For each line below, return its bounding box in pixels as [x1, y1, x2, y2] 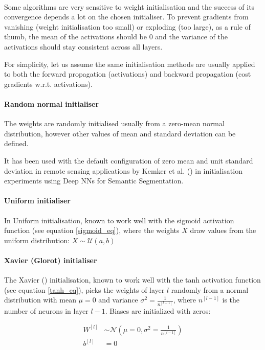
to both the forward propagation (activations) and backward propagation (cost [4, 68, 251, 79]
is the [222, 294, 240, 305]
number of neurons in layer [4, 305, 89, 316]
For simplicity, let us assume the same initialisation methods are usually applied [4, 58, 255, 69]
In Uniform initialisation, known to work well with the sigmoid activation [4, 215, 234, 225]
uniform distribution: [4, 235, 70, 245]
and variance [98, 294, 138, 305]
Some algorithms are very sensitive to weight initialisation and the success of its [4, 1, 255, 12]
